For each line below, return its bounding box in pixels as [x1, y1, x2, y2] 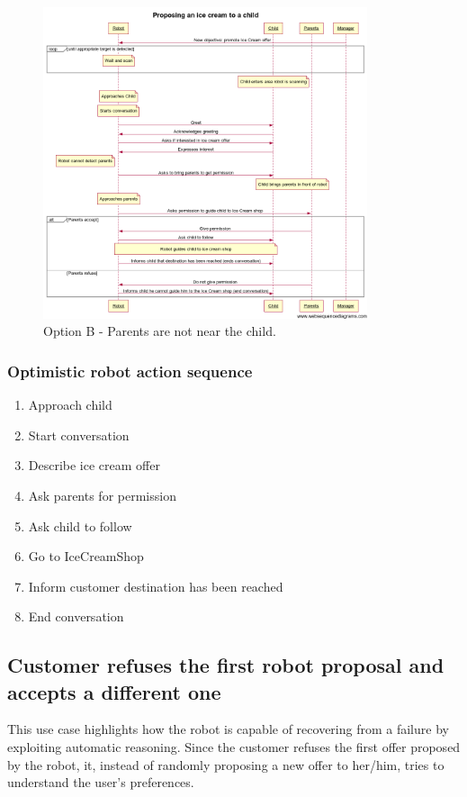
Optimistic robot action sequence [7, 359, 253, 382]
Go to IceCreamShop [28, 547, 144, 566]
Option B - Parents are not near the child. [43, 322, 276, 340]
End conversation [28, 607, 124, 626]
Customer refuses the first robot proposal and [7, 651, 445, 679]
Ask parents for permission [28, 485, 176, 504]
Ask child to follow [28, 516, 132, 535]
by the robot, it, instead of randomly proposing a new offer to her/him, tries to [7, 755, 445, 774]
